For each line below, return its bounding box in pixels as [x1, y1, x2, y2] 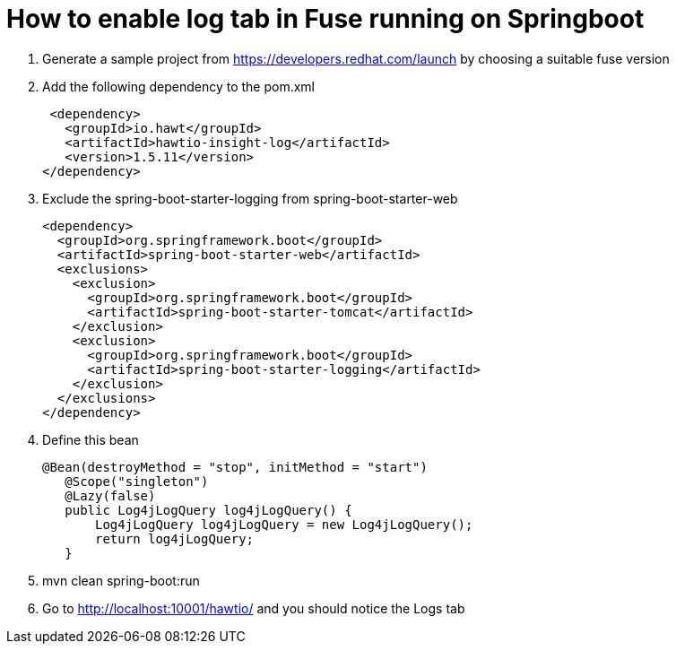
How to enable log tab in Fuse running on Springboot [6, 4, 645, 34]
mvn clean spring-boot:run [42, 572, 200, 588]
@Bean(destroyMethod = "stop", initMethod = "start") [42, 459, 428, 474]
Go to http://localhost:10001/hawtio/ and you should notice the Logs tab [42, 600, 465, 616]
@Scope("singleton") [65, 473, 209, 489]
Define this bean [42, 431, 139, 447]
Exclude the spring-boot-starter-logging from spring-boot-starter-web [42, 190, 458, 206]
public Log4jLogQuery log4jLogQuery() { [65, 502, 352, 517]
